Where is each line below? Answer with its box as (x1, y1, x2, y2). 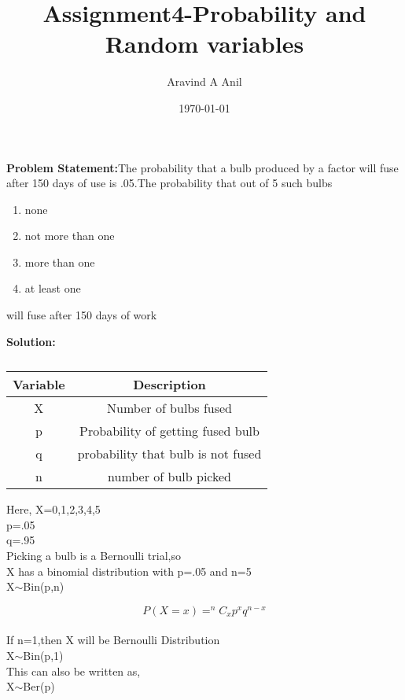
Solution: (6, 333, 56, 349)
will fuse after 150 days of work (6, 307, 157, 323)
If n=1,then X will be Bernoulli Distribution (6, 632, 220, 648)
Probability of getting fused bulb (79, 422, 260, 440)
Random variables (105, 28, 304, 60)
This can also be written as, (6, 662, 141, 679)
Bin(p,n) (23, 578, 64, 595)
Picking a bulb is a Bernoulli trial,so (6, 547, 181, 564)
